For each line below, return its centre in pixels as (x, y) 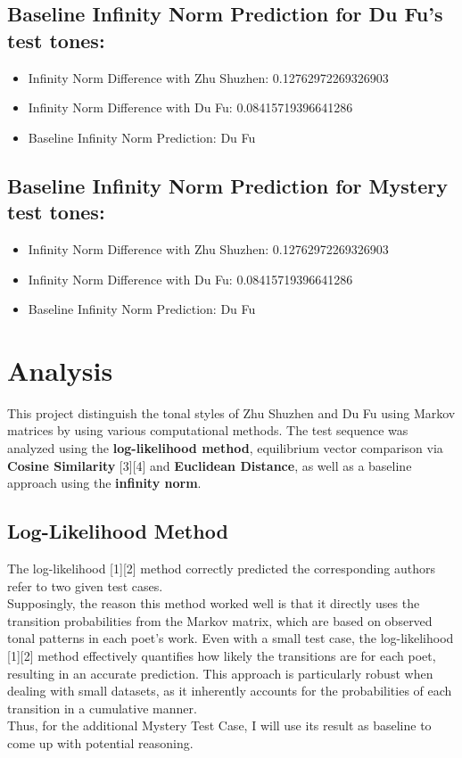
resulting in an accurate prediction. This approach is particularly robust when (220, 673)
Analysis (60, 370)
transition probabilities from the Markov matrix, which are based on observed (220, 620)
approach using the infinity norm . (104, 483)
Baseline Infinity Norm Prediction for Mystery (227, 185)
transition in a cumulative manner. (102, 708)
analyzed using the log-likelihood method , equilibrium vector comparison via (225, 448)
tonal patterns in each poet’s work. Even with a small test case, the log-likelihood (231, 638)
